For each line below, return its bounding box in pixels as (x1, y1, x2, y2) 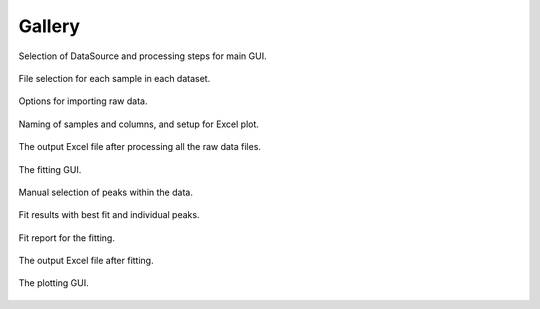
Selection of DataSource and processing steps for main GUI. (18, 50, 267, 62)
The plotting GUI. (18, 277, 89, 289)
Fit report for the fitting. (18, 231, 115, 244)
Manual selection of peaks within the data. (18, 186, 194, 198)
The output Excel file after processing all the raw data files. (18, 141, 262, 153)
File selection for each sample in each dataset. (18, 72, 211, 84)
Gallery (18, 15, 80, 37)
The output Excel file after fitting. (18, 255, 154, 267)
